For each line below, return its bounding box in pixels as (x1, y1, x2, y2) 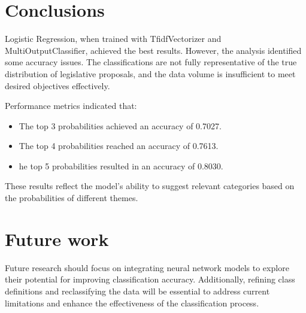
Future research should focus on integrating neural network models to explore (5, 261, 289, 274)
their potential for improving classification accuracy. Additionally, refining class (5, 273, 295, 285)
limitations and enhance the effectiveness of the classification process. (5, 296, 259, 309)
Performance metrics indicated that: (5, 99, 137, 112)
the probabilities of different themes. (5, 192, 138, 204)
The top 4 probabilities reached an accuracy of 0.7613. (19, 139, 219, 152)
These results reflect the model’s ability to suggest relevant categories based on (5, 180, 295, 192)
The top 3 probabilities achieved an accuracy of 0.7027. (19, 119, 222, 132)
